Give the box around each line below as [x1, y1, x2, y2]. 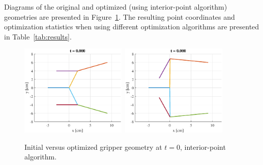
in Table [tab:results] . [4, 31, 72, 42]
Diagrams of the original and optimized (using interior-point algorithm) [4, 2, 227, 12]
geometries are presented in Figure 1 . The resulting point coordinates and [4, 11, 235, 22]
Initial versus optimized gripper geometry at [24, 141, 162, 152]
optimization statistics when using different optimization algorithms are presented [4, 21, 259, 32]
